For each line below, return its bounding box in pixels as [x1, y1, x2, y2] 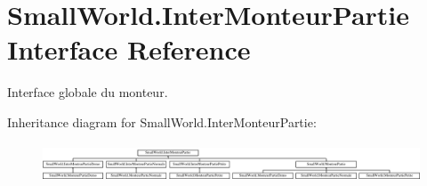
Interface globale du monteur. [7, 83, 168, 101]
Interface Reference [7, 31, 251, 68]
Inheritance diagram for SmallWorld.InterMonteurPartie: [7, 112, 317, 131]
